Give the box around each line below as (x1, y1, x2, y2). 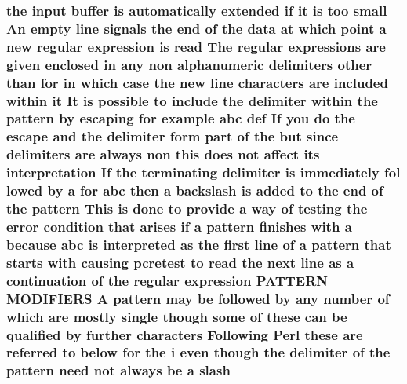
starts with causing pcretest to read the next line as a (6, 252, 354, 272)
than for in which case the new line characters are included (6, 72, 388, 92)
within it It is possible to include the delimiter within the (6, 90, 378, 110)
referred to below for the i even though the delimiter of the (6, 342, 391, 362)
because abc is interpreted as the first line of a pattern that (6, 234, 391, 254)
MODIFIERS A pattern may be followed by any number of (6, 288, 390, 308)
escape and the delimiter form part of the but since (6, 126, 339, 146)
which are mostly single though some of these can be (6, 306, 347, 326)
